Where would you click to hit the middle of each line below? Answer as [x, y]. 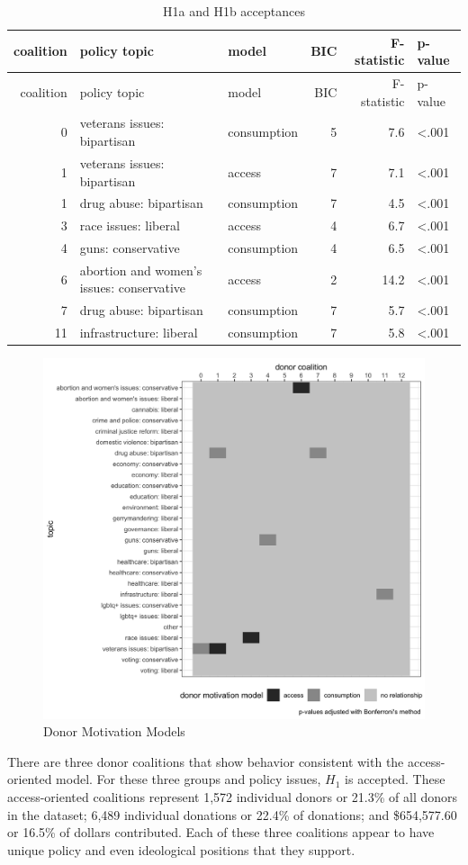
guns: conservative [130, 248]
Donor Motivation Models [114, 731]
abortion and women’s [141, 270]
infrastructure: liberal [139, 333]
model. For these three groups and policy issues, [189, 779]
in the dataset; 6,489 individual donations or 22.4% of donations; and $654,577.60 [232, 814]
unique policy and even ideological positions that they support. [181, 849]
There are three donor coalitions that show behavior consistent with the [206, 761]
